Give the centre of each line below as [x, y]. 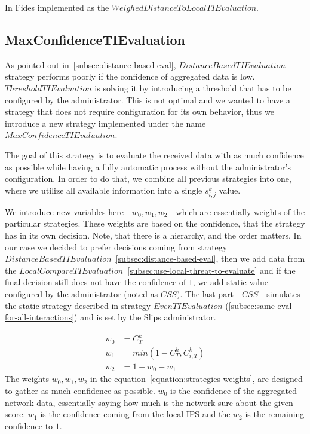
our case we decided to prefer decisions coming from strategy [116, 247]
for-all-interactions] [40, 317]
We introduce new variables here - [67, 211]
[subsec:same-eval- [261, 305]
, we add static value [230, 282]
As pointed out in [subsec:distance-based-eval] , [90, 64]
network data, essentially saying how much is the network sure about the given [149, 402]
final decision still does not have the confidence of [96, 282]
